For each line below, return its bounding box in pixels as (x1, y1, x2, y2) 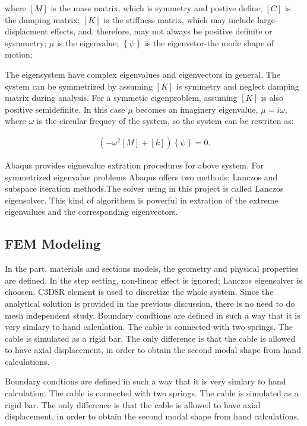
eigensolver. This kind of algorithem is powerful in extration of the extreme (5, 193, 278, 206)
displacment (5, 25, 48, 37)
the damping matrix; (5, 13, 80, 26)
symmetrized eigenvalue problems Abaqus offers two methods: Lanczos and (5, 170, 278, 183)
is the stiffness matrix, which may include (103, 13, 255, 26)
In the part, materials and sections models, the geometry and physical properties (5, 262, 299, 275)
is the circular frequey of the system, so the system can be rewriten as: (36, 115, 294, 127)
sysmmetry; (5, 36, 47, 49)
